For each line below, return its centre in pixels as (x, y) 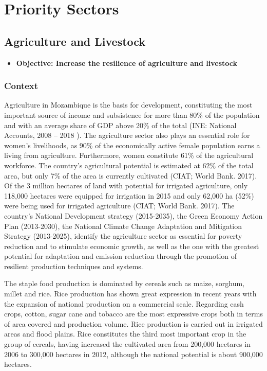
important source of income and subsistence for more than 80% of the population (132, 114)
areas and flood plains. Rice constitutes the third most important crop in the (125, 334)
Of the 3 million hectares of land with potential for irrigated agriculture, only (126, 185)
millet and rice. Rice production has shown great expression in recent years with (130, 294)
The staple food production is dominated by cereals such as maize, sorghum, (125, 283)
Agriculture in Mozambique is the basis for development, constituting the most (128, 105)
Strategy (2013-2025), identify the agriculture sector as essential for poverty (123, 236)
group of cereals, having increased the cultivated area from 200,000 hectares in (127, 344)
